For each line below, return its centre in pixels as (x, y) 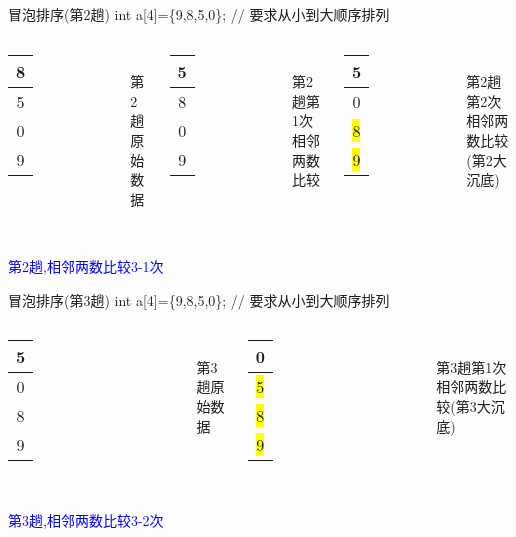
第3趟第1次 (471, 366)
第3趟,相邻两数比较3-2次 (86, 519)
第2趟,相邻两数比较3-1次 (86, 265)
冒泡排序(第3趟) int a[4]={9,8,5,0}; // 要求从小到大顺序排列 (199, 299)
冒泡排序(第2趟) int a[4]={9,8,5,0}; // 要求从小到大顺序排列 (199, 14)
